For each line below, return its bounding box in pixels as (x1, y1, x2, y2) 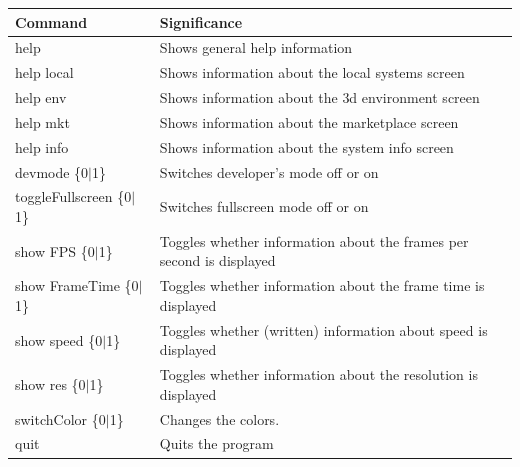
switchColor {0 (15, 408, 106, 429)
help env (15, 87, 67, 108)
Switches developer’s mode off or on (159, 161, 379, 182)
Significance (159, 11, 243, 32)
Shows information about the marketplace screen (159, 111, 459, 132)
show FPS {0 (15, 240, 95, 261)
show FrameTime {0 (15, 275, 139, 296)
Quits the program (159, 433, 274, 454)
